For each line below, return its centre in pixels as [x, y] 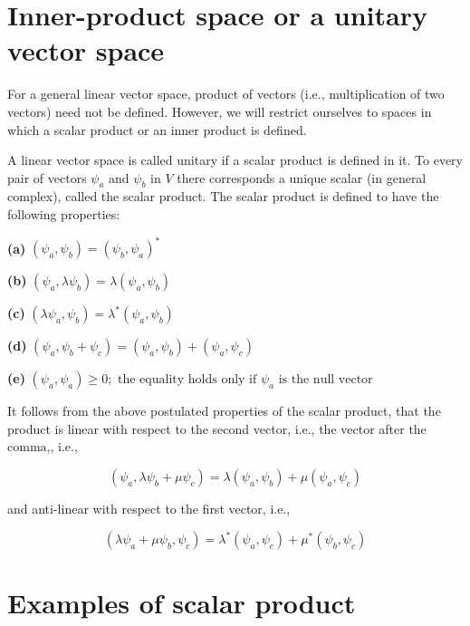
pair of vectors [47, 177]
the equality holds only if [187, 380]
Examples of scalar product [182, 603]
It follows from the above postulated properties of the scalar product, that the [224, 411]
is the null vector [326, 380]
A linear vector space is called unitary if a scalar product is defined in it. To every [235, 160]
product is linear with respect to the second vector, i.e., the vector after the [217, 428]
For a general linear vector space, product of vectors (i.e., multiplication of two [226, 94]
